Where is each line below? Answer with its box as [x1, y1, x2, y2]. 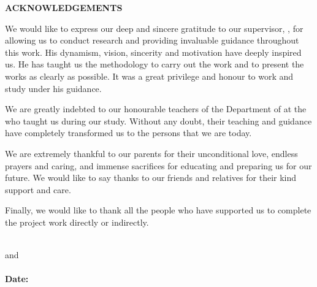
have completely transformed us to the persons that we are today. [5, 126, 252, 139]
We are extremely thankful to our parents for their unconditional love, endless [5, 147, 298, 159]
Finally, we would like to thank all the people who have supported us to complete [5, 204, 311, 216]
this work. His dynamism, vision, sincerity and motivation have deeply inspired [5, 45, 302, 58]
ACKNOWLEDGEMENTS [5, 1, 123, 13]
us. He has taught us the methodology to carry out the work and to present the [5, 58, 304, 71]
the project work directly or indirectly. [5, 215, 149, 228]
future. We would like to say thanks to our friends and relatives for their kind [5, 171, 297, 184]
